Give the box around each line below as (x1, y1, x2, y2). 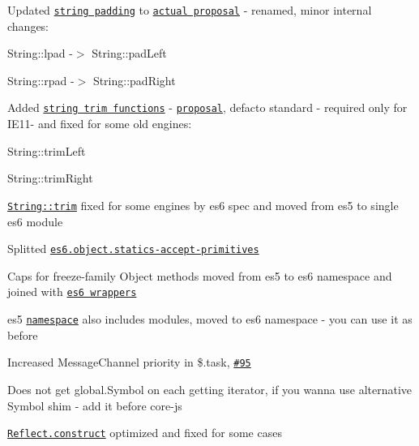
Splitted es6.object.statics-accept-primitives (7, 240, 259, 257)
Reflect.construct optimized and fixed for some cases (7, 424, 282, 441)
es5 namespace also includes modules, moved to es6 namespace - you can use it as (7, 311, 413, 328)
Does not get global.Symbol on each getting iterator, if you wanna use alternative (7, 380, 413, 397)
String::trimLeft (7, 142, 86, 159)
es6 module (7, 212, 63, 229)
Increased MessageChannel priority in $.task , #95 (7, 354, 251, 371)
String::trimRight (7, 169, 93, 187)
